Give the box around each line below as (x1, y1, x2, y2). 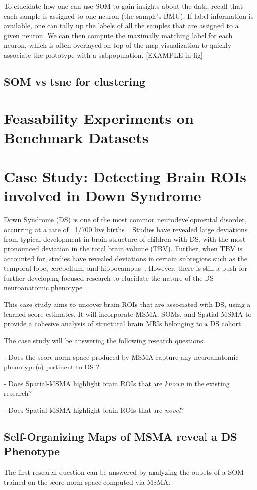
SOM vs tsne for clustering (4, 73, 145, 89)
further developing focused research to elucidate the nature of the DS (4, 272, 214, 283)
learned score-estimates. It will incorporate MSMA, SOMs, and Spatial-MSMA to (4, 308, 252, 319)
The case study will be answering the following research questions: (4, 335, 205, 345)
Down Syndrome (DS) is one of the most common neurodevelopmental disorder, (4, 214, 247, 225)
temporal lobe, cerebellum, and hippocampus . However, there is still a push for (4, 263, 247, 273)
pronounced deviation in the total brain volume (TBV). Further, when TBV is (4, 244, 243, 253)
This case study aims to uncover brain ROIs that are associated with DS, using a (4, 299, 251, 309)
